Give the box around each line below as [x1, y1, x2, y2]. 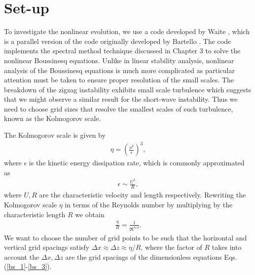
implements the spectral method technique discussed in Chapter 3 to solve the [4, 45, 241, 56]
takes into [212, 242, 242, 252]
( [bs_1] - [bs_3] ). [4, 261, 52, 272]
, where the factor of [141, 242, 202, 252]
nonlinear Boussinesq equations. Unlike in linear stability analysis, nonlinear [4, 55, 234, 65]
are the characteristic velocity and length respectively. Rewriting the [39, 190, 246, 200]
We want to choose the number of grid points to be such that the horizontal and [4, 232, 247, 242]
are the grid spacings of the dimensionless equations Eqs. [65, 251, 237, 262]
